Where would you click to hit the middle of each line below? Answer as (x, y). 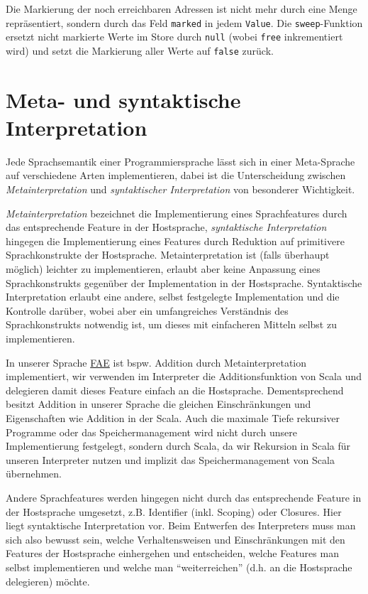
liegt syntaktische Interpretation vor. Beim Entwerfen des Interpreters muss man (181, 525)
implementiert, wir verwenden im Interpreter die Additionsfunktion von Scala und (184, 376)
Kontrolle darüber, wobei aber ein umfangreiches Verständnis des (147, 310)
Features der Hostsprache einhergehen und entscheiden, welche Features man (172, 553)
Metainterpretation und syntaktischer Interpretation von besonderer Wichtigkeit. (180, 189)
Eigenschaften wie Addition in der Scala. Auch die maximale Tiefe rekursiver (173, 417)
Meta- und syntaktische (123, 99)
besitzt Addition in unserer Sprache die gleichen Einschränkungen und (158, 404)
